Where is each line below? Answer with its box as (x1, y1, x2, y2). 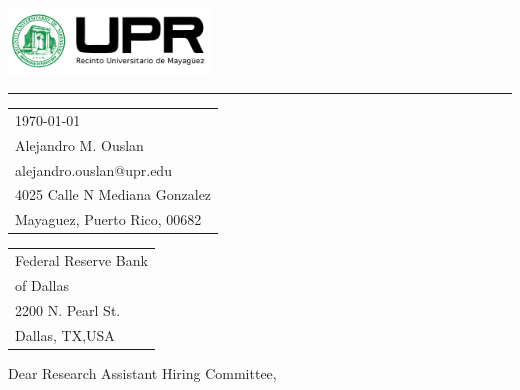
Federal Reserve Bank (15, 250, 148, 271)
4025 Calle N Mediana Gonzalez (15, 184, 212, 205)
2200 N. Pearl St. (15, 299, 121, 320)
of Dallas (15, 274, 69, 295)
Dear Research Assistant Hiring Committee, (8, 362, 277, 383)
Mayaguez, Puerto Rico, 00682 (15, 209, 202, 230)
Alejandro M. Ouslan (15, 134, 144, 155)
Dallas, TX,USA (15, 324, 115, 345)
